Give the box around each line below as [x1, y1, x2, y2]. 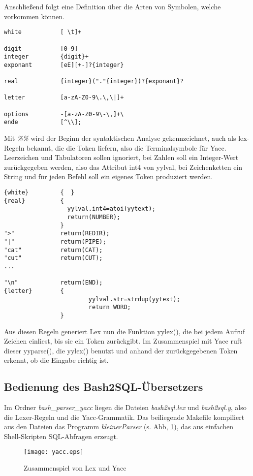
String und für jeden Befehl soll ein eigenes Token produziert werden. [4, 171, 213, 182]
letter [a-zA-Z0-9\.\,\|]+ [4, 94, 124, 101]
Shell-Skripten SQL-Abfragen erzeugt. [4, 431, 118, 441]
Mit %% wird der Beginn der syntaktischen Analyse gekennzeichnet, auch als [4, 133, 236, 143]
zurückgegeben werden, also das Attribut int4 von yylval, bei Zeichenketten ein [4, 161, 243, 172]
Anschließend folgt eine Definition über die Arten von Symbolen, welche [4, 1, 221, 11]
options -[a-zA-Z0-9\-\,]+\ [4, 110, 124, 118]
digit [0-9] [4, 45, 78, 52]
